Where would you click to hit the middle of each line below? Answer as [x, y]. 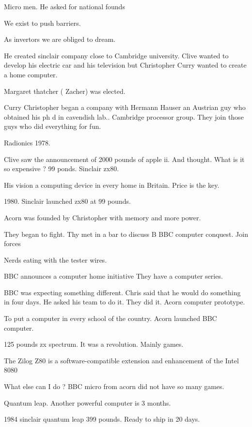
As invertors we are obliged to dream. [60, 39]
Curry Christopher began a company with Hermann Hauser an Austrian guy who [125, 107]
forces [12, 243]
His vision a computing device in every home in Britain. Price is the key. [112, 185]
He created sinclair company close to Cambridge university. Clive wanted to [116, 55]
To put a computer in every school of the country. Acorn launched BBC [110, 318]
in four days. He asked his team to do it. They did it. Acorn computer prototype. [125, 302]
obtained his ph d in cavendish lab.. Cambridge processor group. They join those [124, 116]
